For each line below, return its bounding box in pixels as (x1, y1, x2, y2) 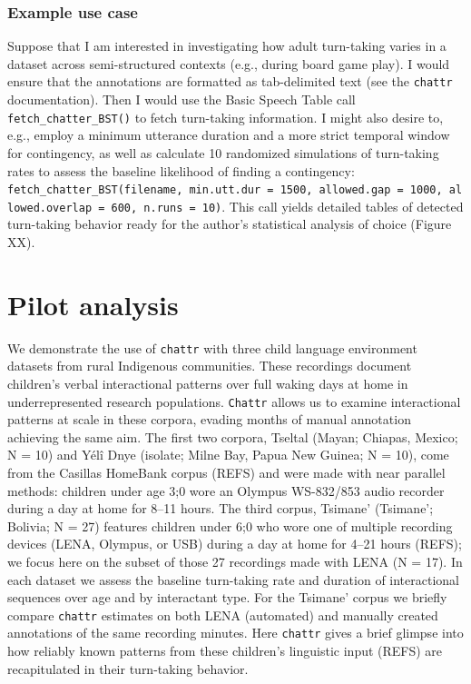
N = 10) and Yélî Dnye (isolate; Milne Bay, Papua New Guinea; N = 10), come (7, 445, 449, 464)
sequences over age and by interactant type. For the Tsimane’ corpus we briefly (7, 588, 447, 607)
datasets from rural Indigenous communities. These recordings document (7, 356, 412, 375)
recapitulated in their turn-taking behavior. (7, 659, 249, 678)
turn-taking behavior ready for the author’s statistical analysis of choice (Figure (7, 214, 452, 233)
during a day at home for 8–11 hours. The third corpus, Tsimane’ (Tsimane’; (7, 499, 434, 518)
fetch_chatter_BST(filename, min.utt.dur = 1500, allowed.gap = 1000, (7, 183, 443, 197)
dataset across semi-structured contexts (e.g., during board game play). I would (7, 54, 450, 73)
